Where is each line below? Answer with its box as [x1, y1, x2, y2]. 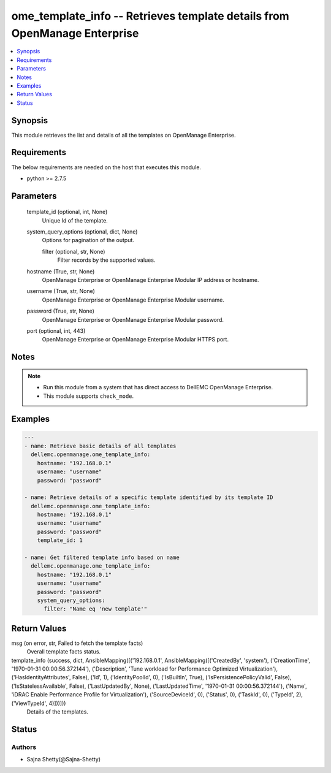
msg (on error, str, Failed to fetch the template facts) [11, 639, 143, 647]
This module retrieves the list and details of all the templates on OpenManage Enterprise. [11, 131, 236, 139]
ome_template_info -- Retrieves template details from [11, 9, 289, 23]
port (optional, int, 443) [26, 327, 86, 334]
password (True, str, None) [26, 307, 95, 315]
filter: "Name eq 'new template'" [44, 606, 147, 612]
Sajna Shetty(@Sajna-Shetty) [26, 756, 101, 763]
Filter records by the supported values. [57, 256, 156, 264]
